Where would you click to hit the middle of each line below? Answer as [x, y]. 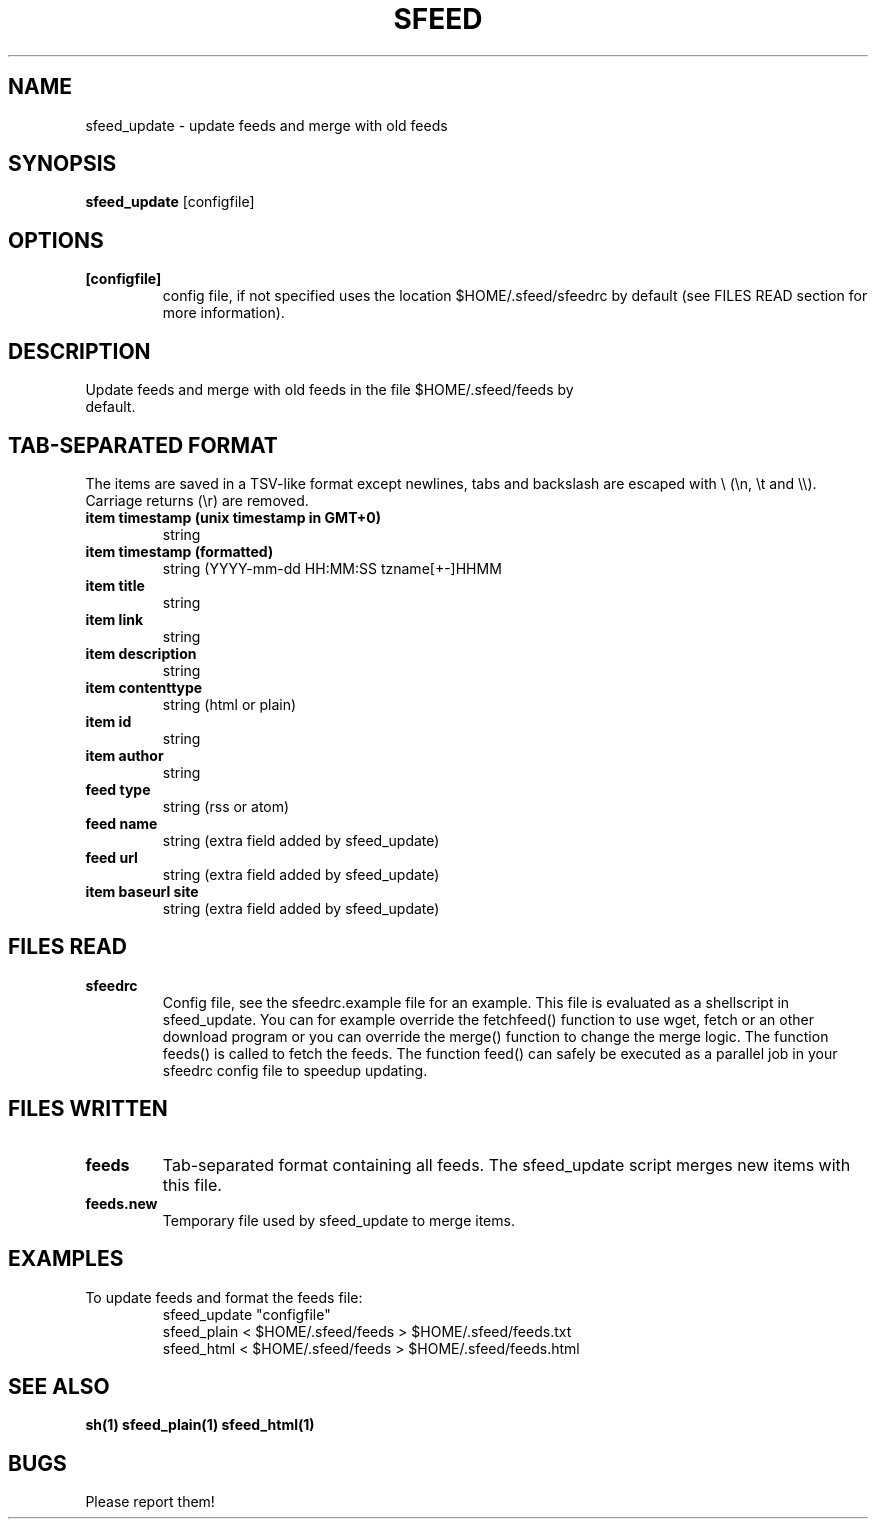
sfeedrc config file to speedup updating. [295, 1070]
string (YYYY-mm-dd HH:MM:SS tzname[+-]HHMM [332, 568]
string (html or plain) [229, 704]
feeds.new [121, 1203]
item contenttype [144, 687]
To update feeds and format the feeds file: [224, 1297]
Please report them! [150, 1502]
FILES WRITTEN [88, 1109]
